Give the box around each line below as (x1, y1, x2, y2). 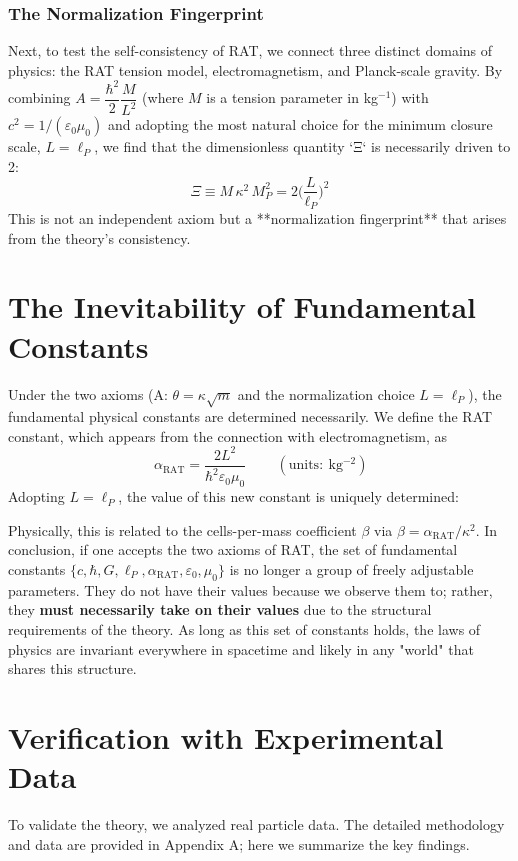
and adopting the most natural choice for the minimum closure (107, 114, 493, 135)
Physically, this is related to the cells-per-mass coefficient (8, 519, 357, 540)
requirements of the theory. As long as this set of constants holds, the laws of (8, 618, 481, 639)
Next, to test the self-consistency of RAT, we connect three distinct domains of (8, 40, 493, 61)
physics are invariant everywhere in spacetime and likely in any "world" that (8, 638, 474, 659)
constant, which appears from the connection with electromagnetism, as (8, 425, 448, 446)
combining (8, 87, 71, 108)
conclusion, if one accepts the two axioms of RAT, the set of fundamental (8, 539, 458, 560)
